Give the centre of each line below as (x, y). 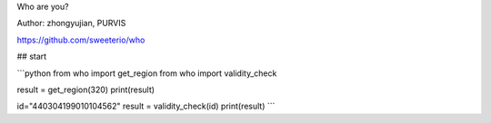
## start (32, 57)
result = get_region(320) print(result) (85, 90)
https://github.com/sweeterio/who (81, 40)
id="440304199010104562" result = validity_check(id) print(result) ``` (146, 106)
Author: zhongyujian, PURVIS (71, 24)
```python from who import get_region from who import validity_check (147, 73)
